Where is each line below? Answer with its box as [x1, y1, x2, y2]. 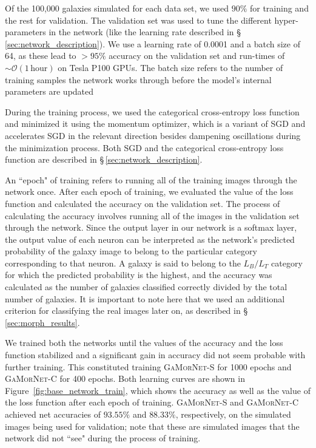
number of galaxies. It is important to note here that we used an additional [5, 292, 285, 305]
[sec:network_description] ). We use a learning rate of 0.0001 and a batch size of [5, 37, 300, 50]
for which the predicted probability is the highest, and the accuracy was [5, 268, 272, 281]
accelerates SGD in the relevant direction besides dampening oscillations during [5, 129, 301, 141]
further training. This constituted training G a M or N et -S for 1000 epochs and [5, 360, 292, 373]
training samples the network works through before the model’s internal [5, 73, 272, 86]
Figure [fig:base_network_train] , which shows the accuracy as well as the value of [5, 384, 311, 396]
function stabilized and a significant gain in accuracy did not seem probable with [5, 348, 306, 361]
